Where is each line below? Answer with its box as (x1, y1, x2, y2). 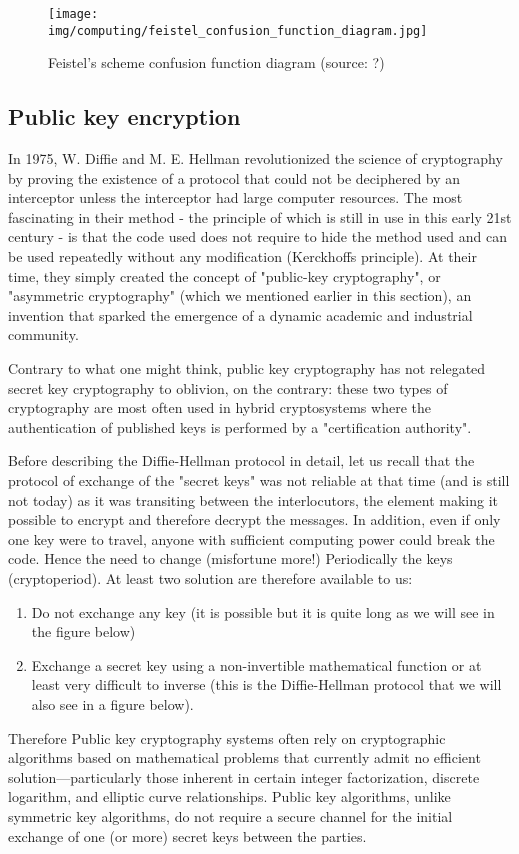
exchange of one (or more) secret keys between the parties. (8, 825, 367, 846)
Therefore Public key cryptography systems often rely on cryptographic (8, 727, 446, 748)
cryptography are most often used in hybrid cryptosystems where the (8, 397, 431, 418)
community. (8, 324, 79, 345)
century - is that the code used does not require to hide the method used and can (8, 226, 507, 247)
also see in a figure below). (31, 693, 194, 714)
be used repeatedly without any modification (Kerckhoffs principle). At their (8, 246, 477, 267)
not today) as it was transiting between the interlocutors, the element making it (8, 489, 499, 510)
